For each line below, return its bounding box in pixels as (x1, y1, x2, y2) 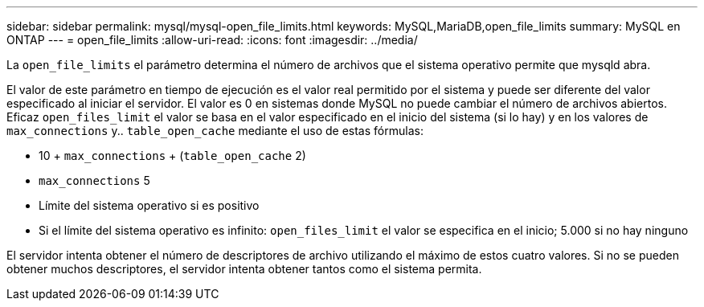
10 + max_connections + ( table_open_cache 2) (39, 149, 306, 162)
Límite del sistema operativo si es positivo (39, 199, 260, 212)
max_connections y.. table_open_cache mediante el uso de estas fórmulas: (6, 124, 424, 137)
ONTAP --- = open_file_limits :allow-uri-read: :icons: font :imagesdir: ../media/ (6, 33, 418, 47)
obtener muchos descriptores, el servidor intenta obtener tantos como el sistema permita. (6, 262, 482, 276)
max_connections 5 (39, 174, 150, 187)
